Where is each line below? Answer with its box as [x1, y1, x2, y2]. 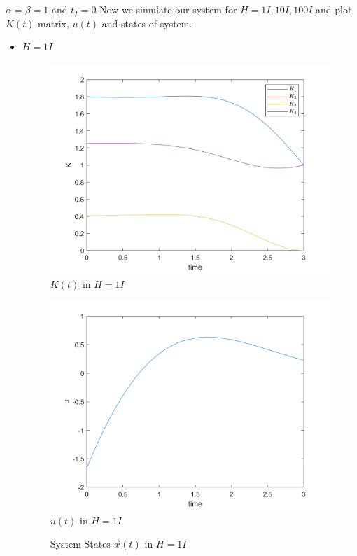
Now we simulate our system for [99, 2, 237, 16]
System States [50, 536, 111, 551]
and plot [315, 2, 352, 16]
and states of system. [101, 15, 192, 30]
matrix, [38, 15, 69, 30]
